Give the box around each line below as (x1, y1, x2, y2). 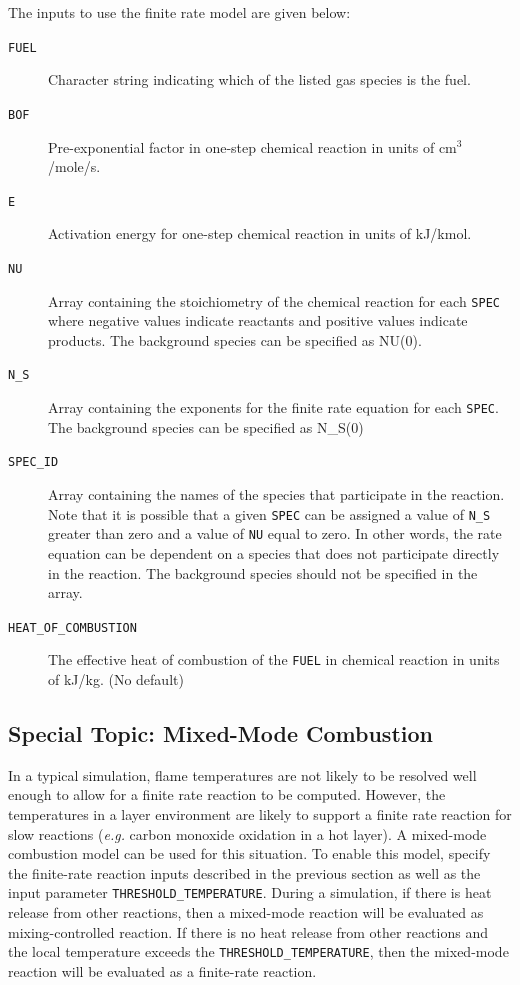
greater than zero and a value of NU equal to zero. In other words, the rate (48, 523, 502, 544)
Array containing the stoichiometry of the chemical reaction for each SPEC (48, 290, 500, 311)
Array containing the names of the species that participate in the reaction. (48, 484, 505, 504)
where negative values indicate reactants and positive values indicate (48, 310, 468, 331)
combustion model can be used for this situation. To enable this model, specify (8, 843, 491, 864)
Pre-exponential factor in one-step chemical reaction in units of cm (48, 136, 457, 157)
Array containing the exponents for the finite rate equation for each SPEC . (48, 397, 499, 418)
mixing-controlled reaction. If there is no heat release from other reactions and (8, 921, 488, 942)
